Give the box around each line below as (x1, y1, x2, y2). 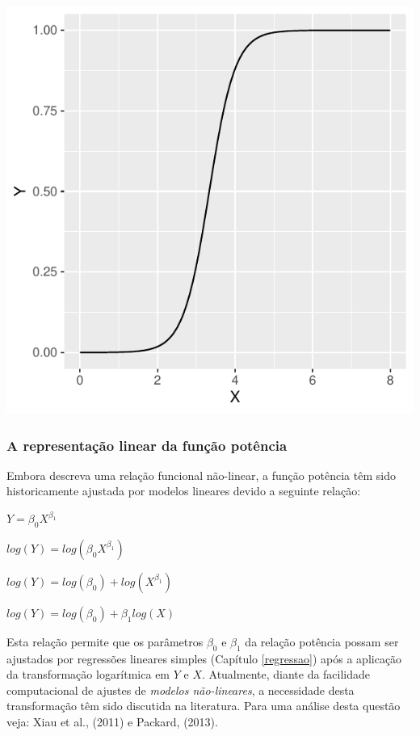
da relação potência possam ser (245, 633, 399, 650)
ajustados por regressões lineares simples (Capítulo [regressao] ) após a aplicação (6, 650, 402, 667)
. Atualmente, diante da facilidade (201, 666, 371, 683)
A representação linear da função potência (6, 435, 288, 455)
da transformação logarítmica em (6, 666, 170, 683)
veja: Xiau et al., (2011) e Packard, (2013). (6, 713, 218, 730)
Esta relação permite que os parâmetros (6, 633, 204, 650)
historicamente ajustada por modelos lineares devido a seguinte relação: (6, 482, 361, 499)
